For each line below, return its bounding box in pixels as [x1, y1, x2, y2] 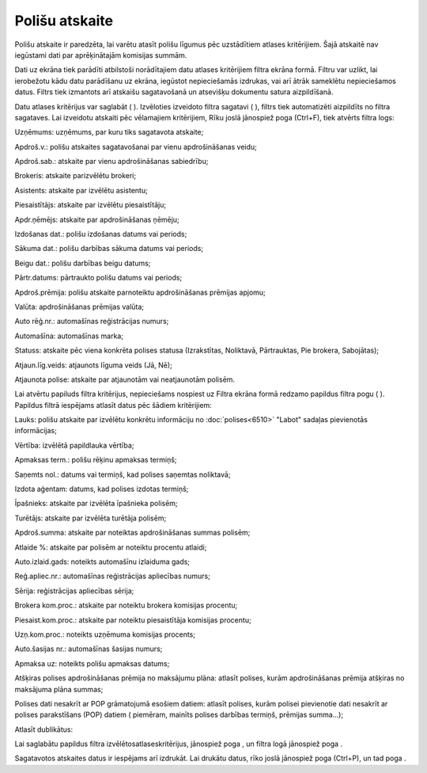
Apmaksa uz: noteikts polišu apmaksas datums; [14, 658, 170, 668]
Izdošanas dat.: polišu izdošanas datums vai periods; [14, 230, 187, 239]
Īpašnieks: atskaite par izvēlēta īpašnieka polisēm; [14, 499, 178, 508]
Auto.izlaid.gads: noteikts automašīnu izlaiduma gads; [14, 557, 190, 566]
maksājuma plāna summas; [14, 684, 104, 694]
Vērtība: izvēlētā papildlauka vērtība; [14, 440, 134, 450]
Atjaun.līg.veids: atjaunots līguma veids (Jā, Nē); [14, 360, 173, 370]
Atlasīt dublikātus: [14, 725, 74, 734]
